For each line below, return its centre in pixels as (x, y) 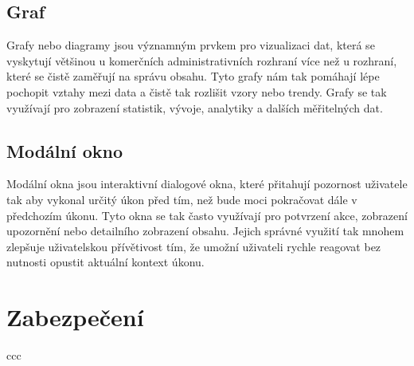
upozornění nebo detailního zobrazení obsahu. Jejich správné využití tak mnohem (205, 231)
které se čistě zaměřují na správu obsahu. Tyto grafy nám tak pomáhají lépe (193, 76)
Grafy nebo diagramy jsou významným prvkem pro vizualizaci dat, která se (191, 45)
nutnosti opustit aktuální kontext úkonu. (105, 262)
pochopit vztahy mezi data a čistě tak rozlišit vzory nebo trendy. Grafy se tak (197, 91)
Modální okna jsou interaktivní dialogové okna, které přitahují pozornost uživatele (207, 184)
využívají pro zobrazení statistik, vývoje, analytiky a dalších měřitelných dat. (195, 107)
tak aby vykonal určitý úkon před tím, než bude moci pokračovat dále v (182, 199)
